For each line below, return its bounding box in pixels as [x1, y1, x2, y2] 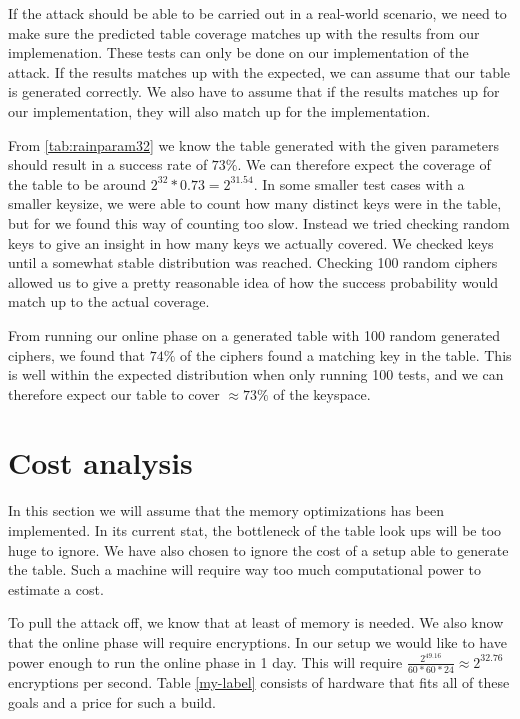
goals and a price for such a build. [8, 691, 216, 712]
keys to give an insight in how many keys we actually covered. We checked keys [8, 232, 494, 253]
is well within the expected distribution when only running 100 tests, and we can [8, 364, 504, 385]
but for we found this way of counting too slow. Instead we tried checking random [8, 212, 510, 233]
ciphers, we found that [8, 344, 146, 365]
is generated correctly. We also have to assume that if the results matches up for [8, 81, 500, 102]
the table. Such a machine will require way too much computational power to [8, 559, 481, 580]
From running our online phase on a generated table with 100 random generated [8, 324, 501, 345]
